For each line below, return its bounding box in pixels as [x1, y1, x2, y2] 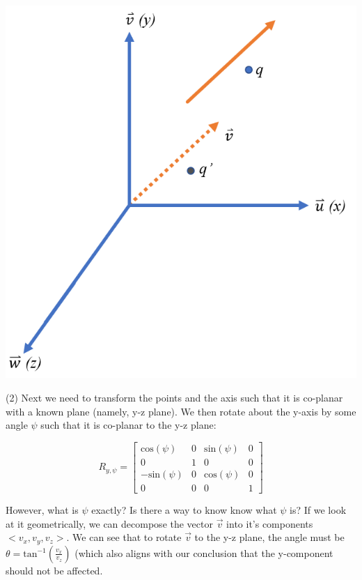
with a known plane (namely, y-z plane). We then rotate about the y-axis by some [6, 404, 356, 418]
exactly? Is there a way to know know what [91, 502, 277, 517]
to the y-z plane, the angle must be [194, 530, 345, 544]
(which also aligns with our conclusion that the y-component [74, 545, 333, 560]
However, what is [6, 502, 79, 517]
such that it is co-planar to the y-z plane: [40, 418, 217, 432]
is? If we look [290, 502, 347, 517]
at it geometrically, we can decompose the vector [6, 516, 213, 531]
